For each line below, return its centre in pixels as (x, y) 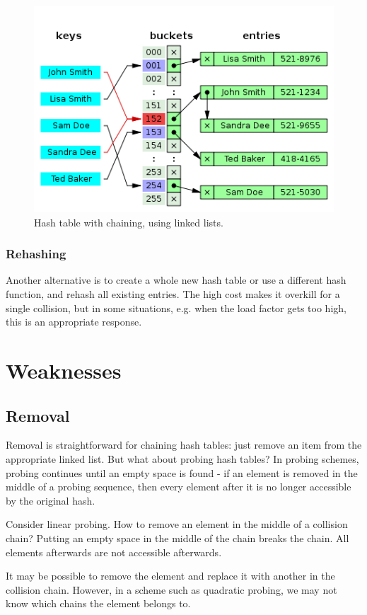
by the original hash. (51, 500)
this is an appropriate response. (74, 322)
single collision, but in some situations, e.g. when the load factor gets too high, (176, 307)
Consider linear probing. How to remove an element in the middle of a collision (177, 524)
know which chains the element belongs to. (98, 603)
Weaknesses (64, 370)
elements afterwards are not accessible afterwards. (114, 552)
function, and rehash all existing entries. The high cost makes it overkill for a (173, 294)
